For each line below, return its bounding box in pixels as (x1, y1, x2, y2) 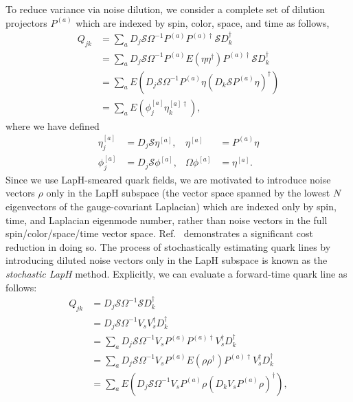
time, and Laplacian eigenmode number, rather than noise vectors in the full (5, 212, 328, 227)
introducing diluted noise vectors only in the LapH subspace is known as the (5, 253, 328, 267)
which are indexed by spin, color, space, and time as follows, (76, 15, 330, 30)
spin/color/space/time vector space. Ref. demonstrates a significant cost (5, 226, 314, 241)
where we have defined (5, 118, 100, 133)
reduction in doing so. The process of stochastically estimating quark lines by (5, 239, 331, 254)
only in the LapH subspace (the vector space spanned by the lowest (46, 186, 330, 200)
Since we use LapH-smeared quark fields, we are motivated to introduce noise (5, 172, 331, 186)
